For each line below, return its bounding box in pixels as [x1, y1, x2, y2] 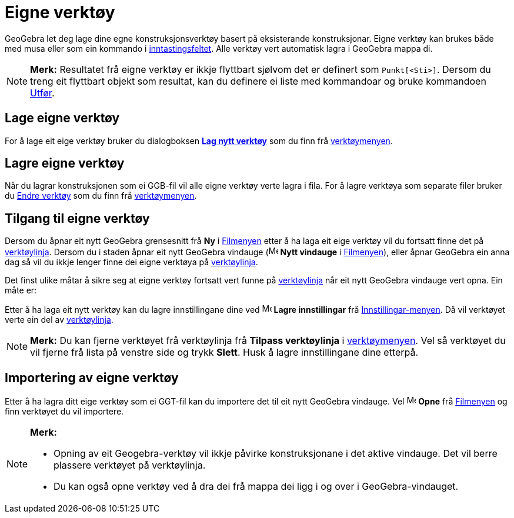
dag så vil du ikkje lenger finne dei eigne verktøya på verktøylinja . [5, 257, 258, 268]
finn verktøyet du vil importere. [5, 406, 124, 417]
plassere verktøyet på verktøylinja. [54, 459, 206, 472]
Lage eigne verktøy [5, 111, 120, 126]
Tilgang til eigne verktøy [5, 210, 150, 226]
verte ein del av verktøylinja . [5, 315, 114, 325]
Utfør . [30, 86, 55, 99]
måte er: [5, 285, 37, 296]
